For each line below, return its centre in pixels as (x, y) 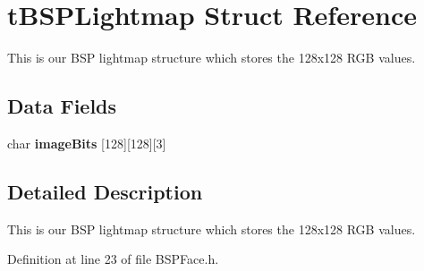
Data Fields (62, 106)
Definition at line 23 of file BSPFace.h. (113, 259)
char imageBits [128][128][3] (87, 143)
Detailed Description (105, 191)
